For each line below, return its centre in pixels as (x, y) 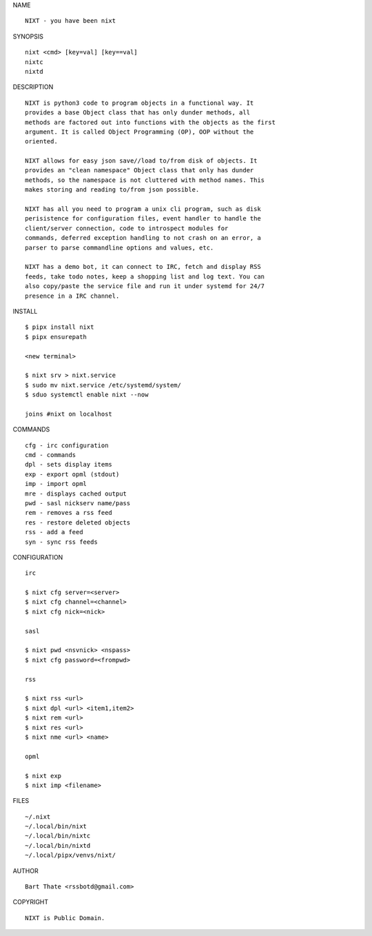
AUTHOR (25, 871)
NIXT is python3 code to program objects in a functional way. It (139, 103)
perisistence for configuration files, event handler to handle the (143, 218)
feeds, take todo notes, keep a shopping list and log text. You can (145, 276)
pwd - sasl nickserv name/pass (78, 503)
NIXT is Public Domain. (65, 918)
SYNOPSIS (28, 36)
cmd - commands (51, 455)
